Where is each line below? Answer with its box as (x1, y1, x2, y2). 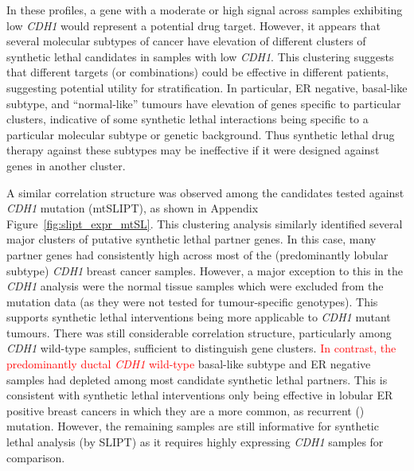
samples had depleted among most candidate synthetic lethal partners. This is (6, 371, 388, 387)
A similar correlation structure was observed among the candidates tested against (6, 184, 404, 200)
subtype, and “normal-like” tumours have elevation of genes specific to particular (6, 95, 401, 111)
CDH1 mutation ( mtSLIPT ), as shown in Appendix (6, 200, 259, 216)
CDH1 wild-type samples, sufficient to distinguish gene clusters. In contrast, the (6, 340, 396, 356)
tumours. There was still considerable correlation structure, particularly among (6, 324, 392, 341)
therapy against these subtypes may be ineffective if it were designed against (6, 142, 380, 158)
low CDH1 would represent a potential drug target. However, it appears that (6, 17, 381, 33)
